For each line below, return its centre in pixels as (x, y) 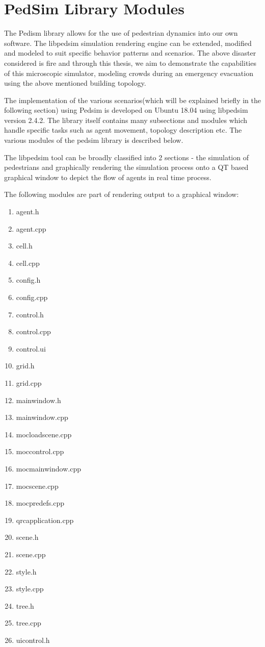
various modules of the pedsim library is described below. (94, 140)
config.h (28, 280)
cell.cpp (28, 263)
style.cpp (30, 589)
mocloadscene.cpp (44, 434)
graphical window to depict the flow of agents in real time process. (108, 177)
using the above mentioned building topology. (75, 83)
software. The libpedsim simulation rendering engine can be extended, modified (128, 43)
